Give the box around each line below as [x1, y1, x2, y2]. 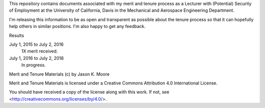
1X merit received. [21, 48, 58, 54]
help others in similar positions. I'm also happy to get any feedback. [9, 24, 146, 29]
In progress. [21, 62, 46, 68]
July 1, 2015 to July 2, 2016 [9, 41, 64, 47]
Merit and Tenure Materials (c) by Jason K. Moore [9, 71, 110, 77]
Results [9, 32, 25, 38]
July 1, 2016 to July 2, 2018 [9, 55, 64, 61]
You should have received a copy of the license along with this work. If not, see [9, 89, 169, 95]
